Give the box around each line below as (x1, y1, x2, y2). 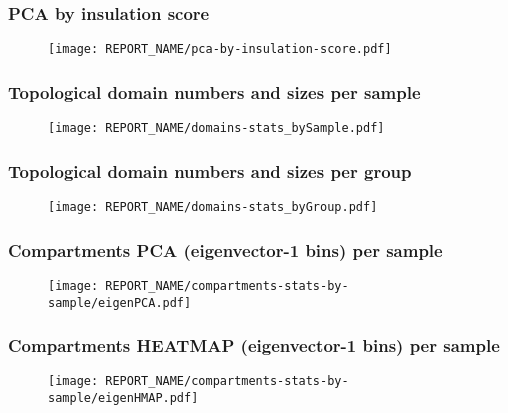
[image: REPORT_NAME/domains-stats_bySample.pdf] (48, 121, 385, 136)
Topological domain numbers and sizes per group (8, 158, 412, 183)
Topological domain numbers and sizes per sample (8, 79, 421, 104)
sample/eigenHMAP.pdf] (48, 391, 199, 406)
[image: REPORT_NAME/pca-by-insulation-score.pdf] (48, 42, 392, 57)
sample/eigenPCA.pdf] (48, 295, 192, 310)
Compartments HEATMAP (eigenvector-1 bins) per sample (8, 333, 500, 358)
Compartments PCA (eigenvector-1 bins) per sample (8, 237, 443, 262)
